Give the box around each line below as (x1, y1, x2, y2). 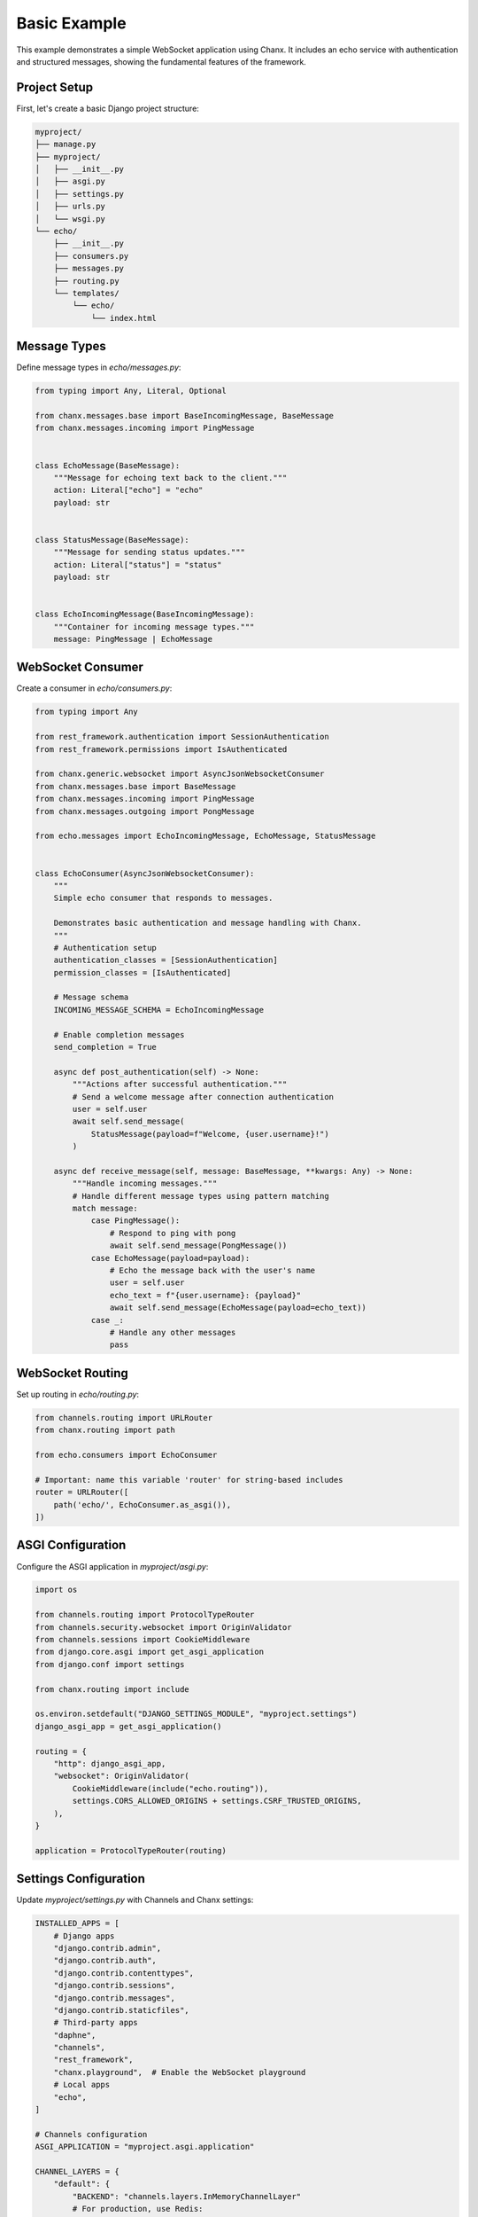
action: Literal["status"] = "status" (53, 560, 222, 569)
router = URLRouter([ (35, 1487, 129, 1498)
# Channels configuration (35, 2129, 148, 2139)
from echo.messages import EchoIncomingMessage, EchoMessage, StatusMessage (35, 831, 376, 842)
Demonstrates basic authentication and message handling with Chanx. (53, 918, 362, 928)
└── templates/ (53, 288, 119, 298)
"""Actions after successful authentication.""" (72, 1079, 288, 1090)
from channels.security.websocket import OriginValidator (35, 1622, 292, 1632)
